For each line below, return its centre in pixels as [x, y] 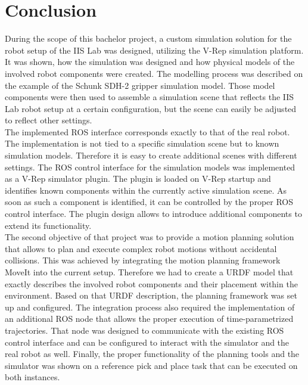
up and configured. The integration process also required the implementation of [150, 307]
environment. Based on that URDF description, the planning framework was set [151, 295]
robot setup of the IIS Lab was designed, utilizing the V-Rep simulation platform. [154, 50]
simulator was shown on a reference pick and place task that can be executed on [151, 365]
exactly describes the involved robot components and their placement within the [151, 283]
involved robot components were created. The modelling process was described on [154, 73]
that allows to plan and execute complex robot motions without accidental [141, 248]
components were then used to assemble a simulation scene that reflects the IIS [150, 97]
